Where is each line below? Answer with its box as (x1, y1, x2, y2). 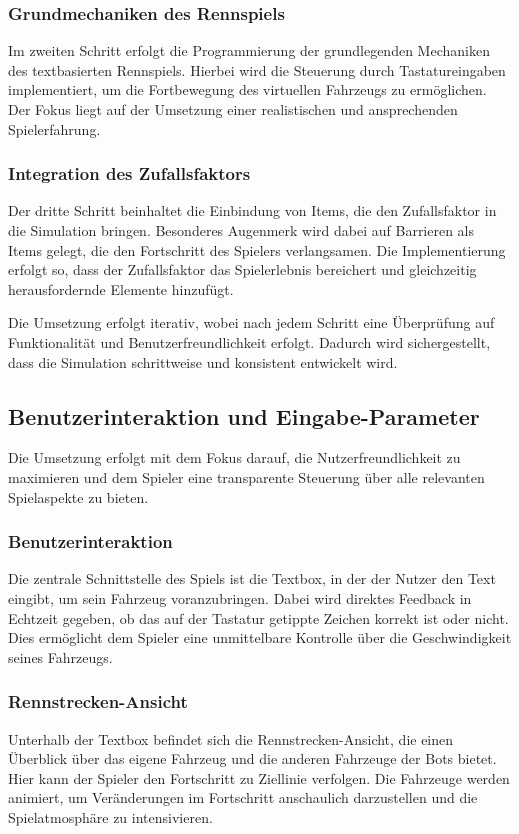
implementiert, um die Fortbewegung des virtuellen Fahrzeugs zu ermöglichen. (8, 79, 487, 100)
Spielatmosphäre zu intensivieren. (8, 806, 213, 827)
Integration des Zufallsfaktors (8, 161, 251, 186)
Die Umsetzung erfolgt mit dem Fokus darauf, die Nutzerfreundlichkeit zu (8, 447, 461, 468)
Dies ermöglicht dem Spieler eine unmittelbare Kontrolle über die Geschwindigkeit (8, 627, 512, 648)
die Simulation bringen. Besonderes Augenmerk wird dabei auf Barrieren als (8, 220, 475, 240)
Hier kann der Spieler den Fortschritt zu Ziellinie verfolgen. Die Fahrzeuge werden (8, 767, 510, 788)
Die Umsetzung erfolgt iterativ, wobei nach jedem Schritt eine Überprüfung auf (8, 312, 495, 333)
